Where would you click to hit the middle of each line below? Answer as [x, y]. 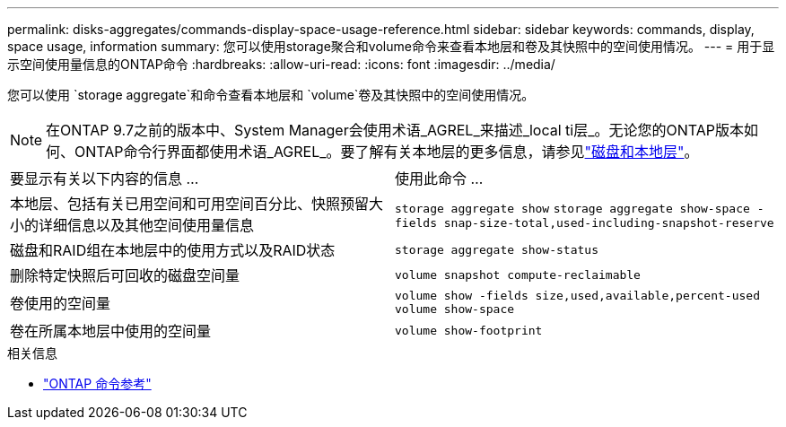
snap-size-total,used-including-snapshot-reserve [609, 222]
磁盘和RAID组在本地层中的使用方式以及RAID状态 [173, 250]
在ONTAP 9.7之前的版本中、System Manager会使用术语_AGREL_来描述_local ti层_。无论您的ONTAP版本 [395, 130]
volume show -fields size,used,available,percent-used [577, 296]
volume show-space [455, 309]
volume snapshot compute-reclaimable [518, 274]
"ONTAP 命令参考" [97, 383]
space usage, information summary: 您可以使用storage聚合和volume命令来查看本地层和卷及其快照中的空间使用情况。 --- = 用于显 [391, 46]
